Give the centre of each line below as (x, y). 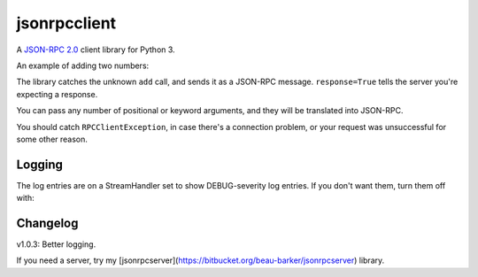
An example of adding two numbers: (83, 65)
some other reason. (52, 139)
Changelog (47, 223)
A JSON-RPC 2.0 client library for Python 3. (96, 50)
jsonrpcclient (66, 23)
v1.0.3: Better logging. (56, 244)
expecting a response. (57, 94)
